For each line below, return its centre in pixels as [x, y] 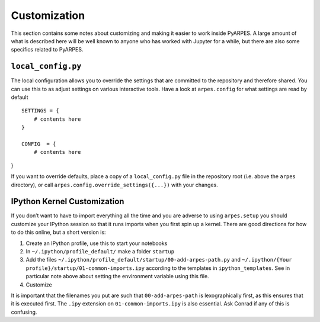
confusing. [24, 312]
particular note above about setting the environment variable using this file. [118, 276]
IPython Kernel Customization [68, 202]
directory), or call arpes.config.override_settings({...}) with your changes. [115, 185]
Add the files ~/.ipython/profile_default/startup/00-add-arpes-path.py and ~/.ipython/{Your [159, 260]
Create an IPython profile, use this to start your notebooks [97, 243]
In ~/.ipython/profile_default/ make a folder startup [100, 251]
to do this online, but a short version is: [58, 232]
